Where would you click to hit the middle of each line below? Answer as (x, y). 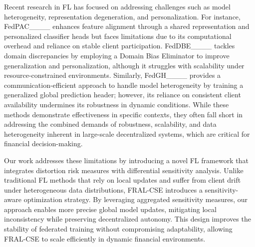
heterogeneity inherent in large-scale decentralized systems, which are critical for (127, 133)
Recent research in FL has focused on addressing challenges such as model (117, 6)
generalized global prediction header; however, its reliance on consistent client (123, 95)
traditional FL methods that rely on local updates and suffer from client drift (123, 180)
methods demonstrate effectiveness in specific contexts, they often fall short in (124, 114)
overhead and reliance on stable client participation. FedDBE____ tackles (120, 46)
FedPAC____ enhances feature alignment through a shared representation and (127, 26)
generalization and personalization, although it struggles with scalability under (124, 65)
